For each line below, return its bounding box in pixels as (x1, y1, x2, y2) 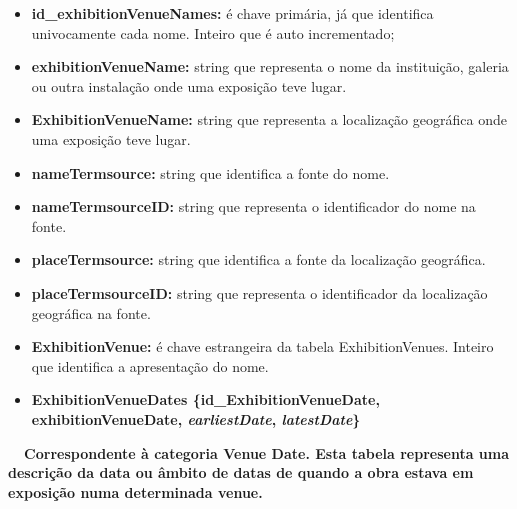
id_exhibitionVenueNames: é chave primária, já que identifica (31, 3, 434, 23)
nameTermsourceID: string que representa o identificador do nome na (31, 196, 476, 217)
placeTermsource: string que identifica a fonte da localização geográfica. (31, 249, 486, 270)
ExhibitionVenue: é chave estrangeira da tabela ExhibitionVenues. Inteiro (31, 336, 494, 357)
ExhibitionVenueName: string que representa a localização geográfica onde (31, 109, 507, 130)
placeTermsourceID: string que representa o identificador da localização (31, 282, 488, 303)
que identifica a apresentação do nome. (31, 355, 269, 376)
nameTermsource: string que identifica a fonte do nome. (31, 162, 390, 183)
